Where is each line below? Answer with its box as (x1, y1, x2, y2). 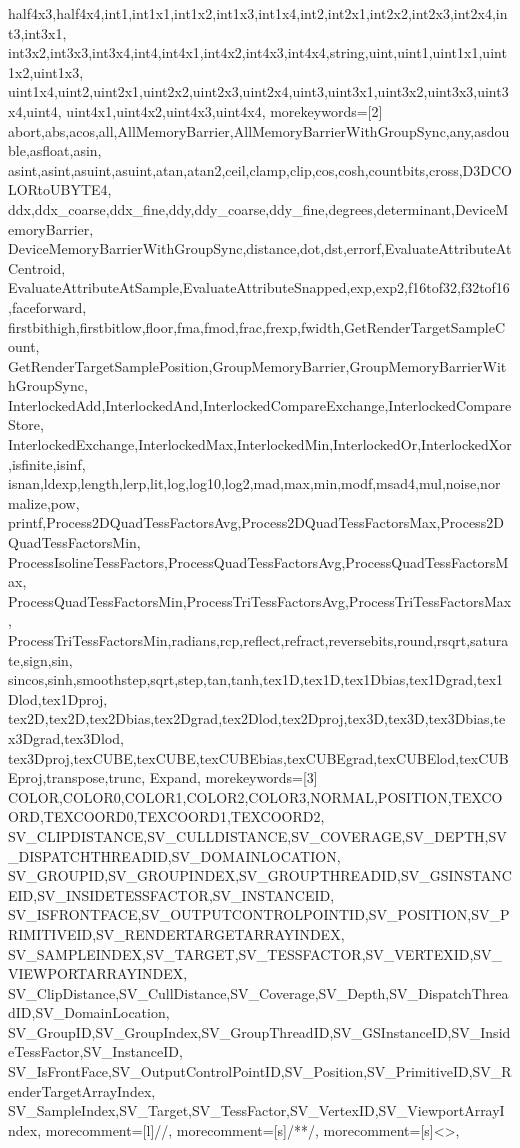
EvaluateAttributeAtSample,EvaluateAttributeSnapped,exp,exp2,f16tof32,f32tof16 (8, 277, 510, 298)
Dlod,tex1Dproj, (8, 688, 108, 709)
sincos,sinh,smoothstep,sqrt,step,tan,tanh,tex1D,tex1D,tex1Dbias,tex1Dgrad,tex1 (8, 669, 504, 690)
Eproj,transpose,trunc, (8, 767, 146, 788)
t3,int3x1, (8, 22, 67, 43)
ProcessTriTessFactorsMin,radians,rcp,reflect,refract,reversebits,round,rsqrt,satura (8, 630, 509, 650)
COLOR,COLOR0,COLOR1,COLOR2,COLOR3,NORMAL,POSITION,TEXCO (8, 786, 503, 807)
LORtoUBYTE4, (8, 179, 112, 200)
